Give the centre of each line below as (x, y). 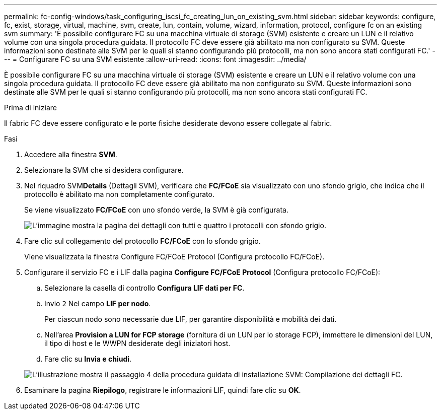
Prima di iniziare (30, 108)
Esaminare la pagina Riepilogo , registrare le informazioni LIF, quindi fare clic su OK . (163, 390)
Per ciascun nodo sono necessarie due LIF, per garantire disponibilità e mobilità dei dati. (191, 319)
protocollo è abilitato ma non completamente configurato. (119, 194)
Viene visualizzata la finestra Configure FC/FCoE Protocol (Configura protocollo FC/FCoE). (174, 257)
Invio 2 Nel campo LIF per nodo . (98, 303)
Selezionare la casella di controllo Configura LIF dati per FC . (144, 288)
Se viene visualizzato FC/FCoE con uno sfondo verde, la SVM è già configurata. (156, 210)
